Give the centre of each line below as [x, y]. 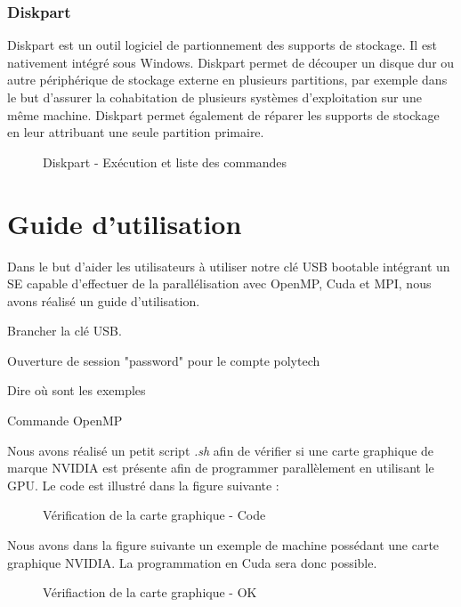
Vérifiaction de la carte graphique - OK [150, 592]
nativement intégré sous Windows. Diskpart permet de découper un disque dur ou [231, 62]
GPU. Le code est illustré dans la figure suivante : [143, 485]
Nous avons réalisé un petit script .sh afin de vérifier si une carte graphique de [221, 450]
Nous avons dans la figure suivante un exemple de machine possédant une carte [223, 545]
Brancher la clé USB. [65, 331]
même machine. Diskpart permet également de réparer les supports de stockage [223, 114]
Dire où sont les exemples [77, 390]
